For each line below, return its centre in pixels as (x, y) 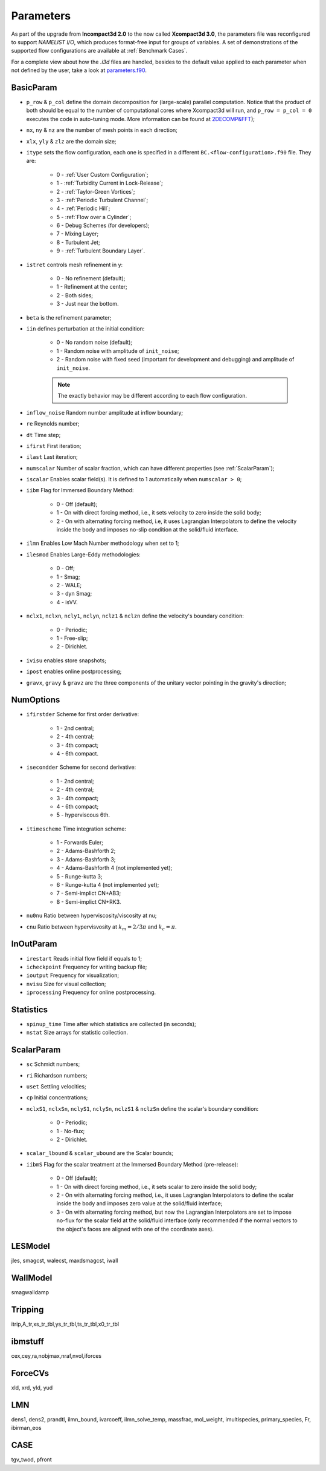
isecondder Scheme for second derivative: (81, 767)
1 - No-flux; (71, 1131)
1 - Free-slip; (72, 638)
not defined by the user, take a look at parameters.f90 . (79, 70)
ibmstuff (28, 1342)
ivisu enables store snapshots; (66, 660)
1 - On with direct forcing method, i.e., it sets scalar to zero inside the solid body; (157, 1186)
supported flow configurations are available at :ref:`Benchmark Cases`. (99, 51)
